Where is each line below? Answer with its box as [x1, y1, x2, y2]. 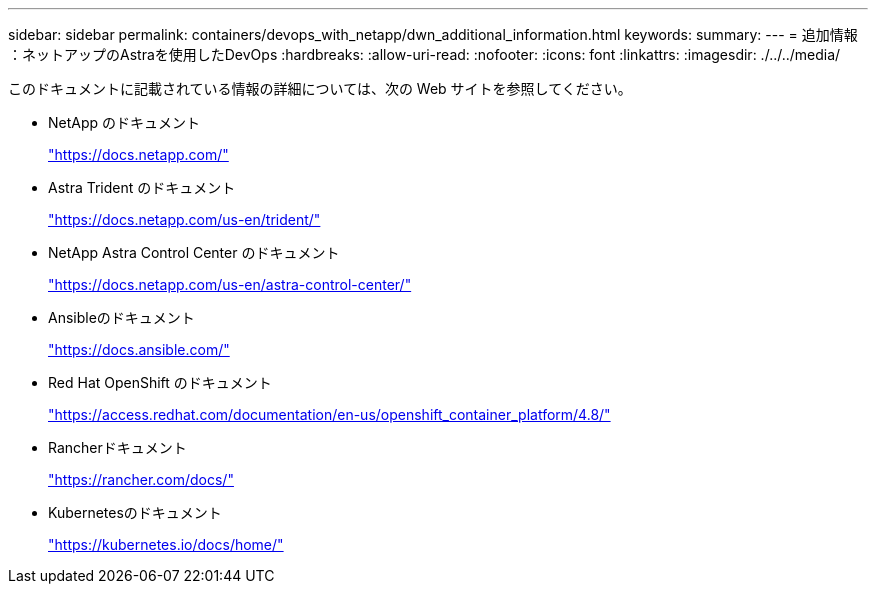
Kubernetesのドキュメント [48, 504, 222, 521]
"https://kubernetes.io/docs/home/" [48, 536, 284, 553]
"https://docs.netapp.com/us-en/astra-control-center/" [48, 276, 412, 293]
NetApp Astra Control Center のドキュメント [48, 244, 340, 261]
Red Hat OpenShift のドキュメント [48, 374, 272, 391]
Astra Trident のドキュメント [48, 179, 236, 196]
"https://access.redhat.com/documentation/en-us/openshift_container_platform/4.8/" [48, 406, 611, 423]
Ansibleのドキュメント [48, 309, 195, 326]
